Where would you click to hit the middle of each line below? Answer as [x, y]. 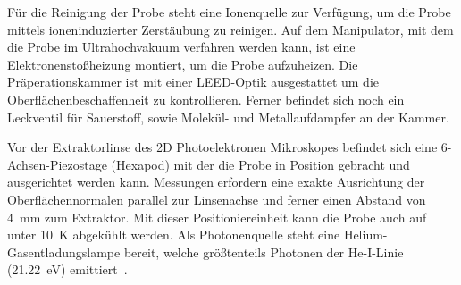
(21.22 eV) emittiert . [67, 269]
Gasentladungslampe [64, 251]
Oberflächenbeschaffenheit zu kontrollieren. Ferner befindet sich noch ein [206, 99]
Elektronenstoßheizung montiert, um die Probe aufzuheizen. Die [183, 64]
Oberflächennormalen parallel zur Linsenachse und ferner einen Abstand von [217, 199]
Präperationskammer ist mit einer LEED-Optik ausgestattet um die [193, 82]
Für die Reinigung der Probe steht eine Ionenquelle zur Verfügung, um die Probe [229, 12]
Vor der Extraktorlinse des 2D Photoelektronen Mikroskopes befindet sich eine [222, 147]
